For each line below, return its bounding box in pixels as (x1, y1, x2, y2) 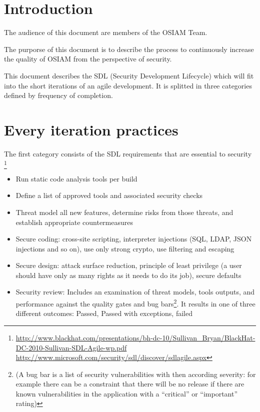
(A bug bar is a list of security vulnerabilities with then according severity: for (15, 368, 256, 379)
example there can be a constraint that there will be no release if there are (15, 378, 244, 389)
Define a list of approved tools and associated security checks (15, 190, 203, 200)
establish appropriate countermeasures (15, 216, 133, 227)
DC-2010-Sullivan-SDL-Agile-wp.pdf (15, 342, 127, 352)
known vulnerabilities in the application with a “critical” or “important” (15, 388, 238, 398)
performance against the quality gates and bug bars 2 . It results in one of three (15, 297, 255, 308)
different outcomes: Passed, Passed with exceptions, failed (15, 308, 192, 318)
